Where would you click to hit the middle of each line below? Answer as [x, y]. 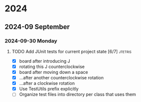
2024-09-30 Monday [31, 41]
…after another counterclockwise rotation [61, 78]
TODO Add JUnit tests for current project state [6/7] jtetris [71, 51]
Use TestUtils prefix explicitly [49, 89]
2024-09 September [37, 27]
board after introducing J [45, 61]
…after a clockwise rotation [47, 83]
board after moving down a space [54, 72]
